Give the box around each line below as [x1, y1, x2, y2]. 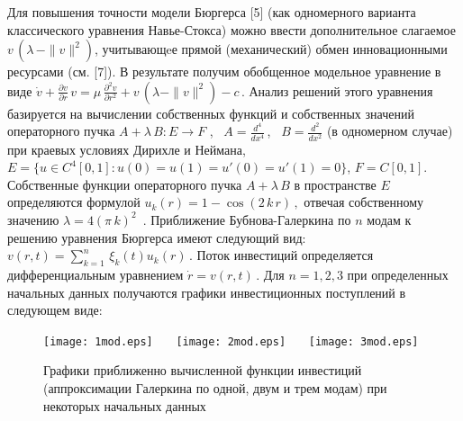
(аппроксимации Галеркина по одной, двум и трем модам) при [43, 378, 387, 397]
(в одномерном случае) [326, 121, 453, 140]
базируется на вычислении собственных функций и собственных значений [7, 103, 414, 122]
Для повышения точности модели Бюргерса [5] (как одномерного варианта [7, 3, 416, 21]
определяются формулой [7, 193, 141, 211]
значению [7, 210, 59, 228]
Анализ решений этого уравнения [249, 81, 433, 100]
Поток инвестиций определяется [196, 246, 374, 264]
